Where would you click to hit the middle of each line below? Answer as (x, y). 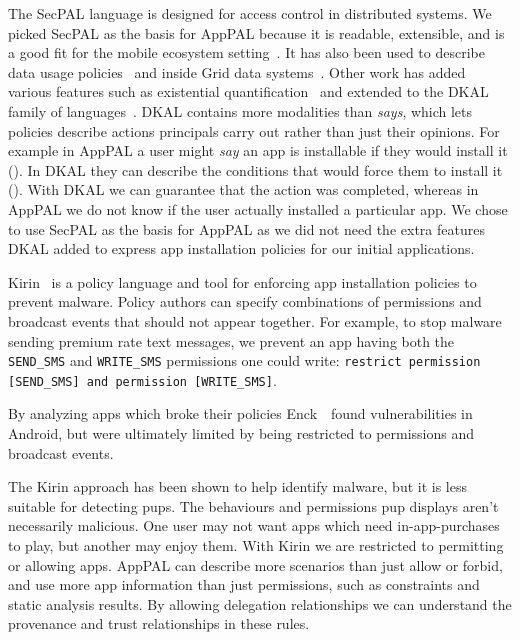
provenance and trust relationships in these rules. (159, 623)
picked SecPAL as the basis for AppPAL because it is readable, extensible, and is (256, 32)
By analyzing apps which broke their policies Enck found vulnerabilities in (240, 413)
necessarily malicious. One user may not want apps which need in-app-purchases (254, 525)
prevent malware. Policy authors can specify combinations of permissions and (245, 301)
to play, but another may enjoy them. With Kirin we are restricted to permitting (256, 544)
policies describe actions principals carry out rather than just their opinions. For (254, 130)
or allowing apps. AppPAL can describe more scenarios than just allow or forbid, (255, 564)
